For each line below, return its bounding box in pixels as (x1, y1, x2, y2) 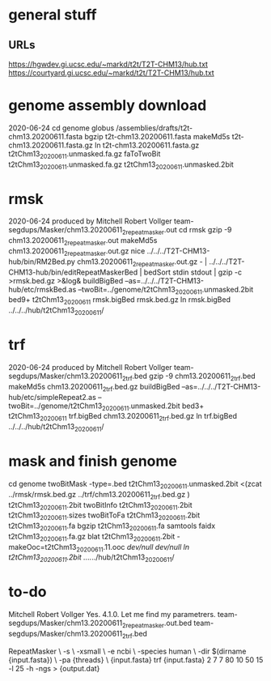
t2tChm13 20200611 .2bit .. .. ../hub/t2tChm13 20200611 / (8, 552, 176, 564)
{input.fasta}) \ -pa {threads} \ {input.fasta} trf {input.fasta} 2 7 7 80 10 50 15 (8, 654, 264, 665)
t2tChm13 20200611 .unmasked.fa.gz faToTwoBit (8, 148, 161, 160)
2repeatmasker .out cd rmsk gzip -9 (121, 225, 232, 236)
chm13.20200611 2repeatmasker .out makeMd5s (8, 236, 158, 248)
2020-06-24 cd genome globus (8, 123, 115, 133)
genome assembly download (8, 96, 207, 115)
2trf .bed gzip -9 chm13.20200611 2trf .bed (121, 371, 256, 382)
